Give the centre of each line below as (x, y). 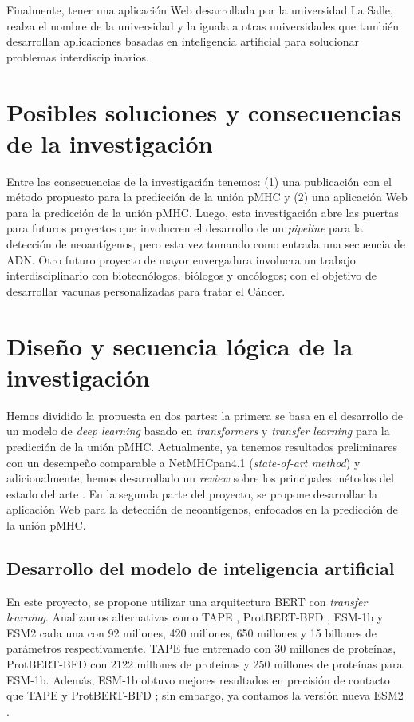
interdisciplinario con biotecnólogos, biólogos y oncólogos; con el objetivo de (191, 275)
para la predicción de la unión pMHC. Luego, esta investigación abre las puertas (203, 212)
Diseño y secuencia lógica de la (180, 345)
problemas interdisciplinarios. (78, 56)
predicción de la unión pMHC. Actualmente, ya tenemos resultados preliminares (202, 446)
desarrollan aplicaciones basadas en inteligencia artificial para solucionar (183, 41)
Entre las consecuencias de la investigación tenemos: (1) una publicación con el (199, 181)
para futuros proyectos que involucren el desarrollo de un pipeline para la (185, 228)
